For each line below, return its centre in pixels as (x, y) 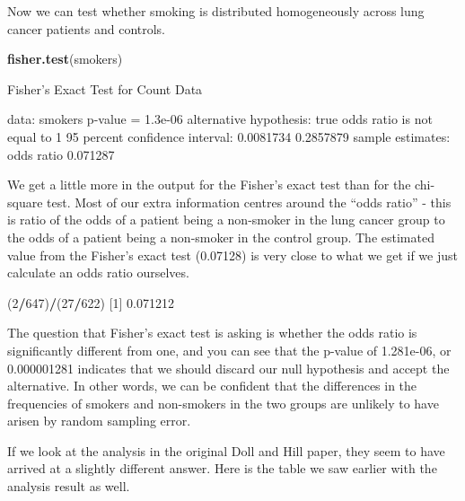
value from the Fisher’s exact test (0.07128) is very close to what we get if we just (232, 255)
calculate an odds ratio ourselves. (98, 272)
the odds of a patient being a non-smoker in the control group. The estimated (221, 237)
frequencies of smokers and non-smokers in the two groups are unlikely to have (223, 403)
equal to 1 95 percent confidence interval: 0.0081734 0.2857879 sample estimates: (229, 136)
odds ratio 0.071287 (61, 154)
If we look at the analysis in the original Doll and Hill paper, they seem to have (226, 450)
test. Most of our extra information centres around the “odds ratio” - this (249, 202)
